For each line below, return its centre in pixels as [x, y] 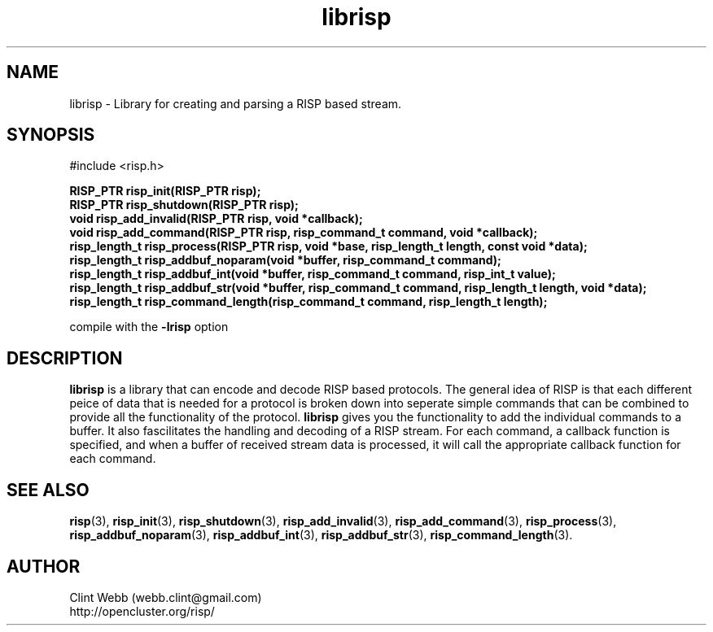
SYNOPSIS [51, 135]
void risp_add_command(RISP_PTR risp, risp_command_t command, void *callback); [304, 233]
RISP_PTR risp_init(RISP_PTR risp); [165, 191]
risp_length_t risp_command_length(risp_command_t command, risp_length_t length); [308, 302]
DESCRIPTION [65, 358]
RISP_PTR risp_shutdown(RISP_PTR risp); [184, 205]
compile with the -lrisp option [149, 327]
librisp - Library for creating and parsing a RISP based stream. [236, 103]
